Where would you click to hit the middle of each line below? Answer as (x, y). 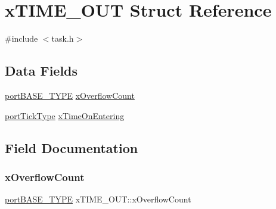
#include (21, 38)
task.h (63, 38)
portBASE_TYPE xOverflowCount (70, 95)
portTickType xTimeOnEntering (65, 115)
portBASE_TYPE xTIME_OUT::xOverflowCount (98, 199)
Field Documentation (72, 147)
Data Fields (41, 71)
